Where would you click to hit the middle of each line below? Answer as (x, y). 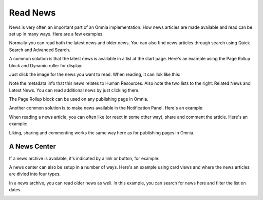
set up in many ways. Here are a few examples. (56, 34)
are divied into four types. (35, 174)
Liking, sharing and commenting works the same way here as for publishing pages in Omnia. (102, 133)
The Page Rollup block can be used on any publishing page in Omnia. (79, 99)
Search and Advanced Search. (40, 50)
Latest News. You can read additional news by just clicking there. (74, 90)
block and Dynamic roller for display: (46, 65)
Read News (32, 13)
